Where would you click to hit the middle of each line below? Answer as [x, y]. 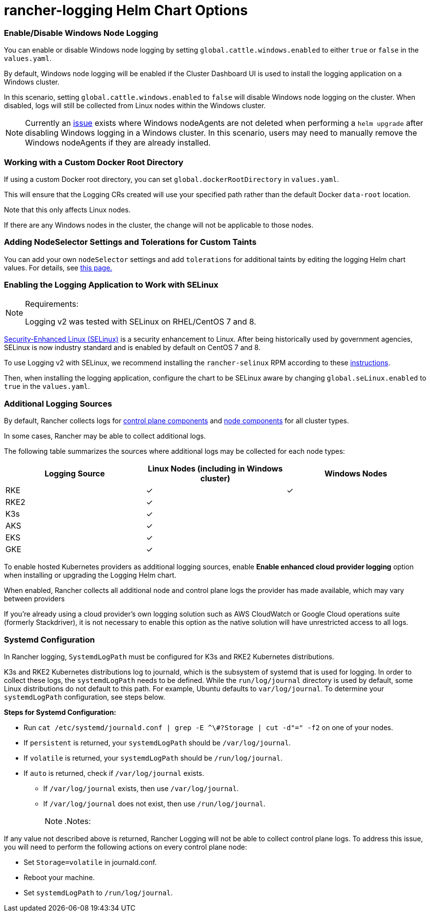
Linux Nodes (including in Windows [215, 469]
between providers [34, 599]
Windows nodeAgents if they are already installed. [118, 143]
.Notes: [78, 821]
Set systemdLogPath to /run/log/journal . [98, 892]
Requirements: [52, 304]
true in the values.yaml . [47, 386]
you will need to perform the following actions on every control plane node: [126, 847]
